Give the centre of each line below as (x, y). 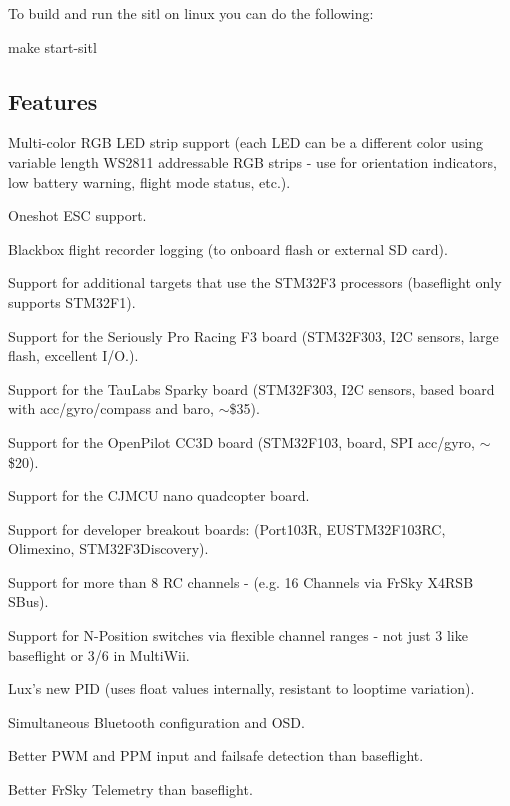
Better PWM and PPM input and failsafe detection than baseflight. (216, 755)
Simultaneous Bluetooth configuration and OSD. (156, 721)
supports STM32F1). (72, 301)
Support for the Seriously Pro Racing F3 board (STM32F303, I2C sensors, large (253, 335)
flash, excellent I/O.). (73, 355)
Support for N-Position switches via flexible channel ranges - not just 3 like (238, 635)
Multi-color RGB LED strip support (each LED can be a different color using (245, 142)
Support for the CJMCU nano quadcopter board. (159, 495)
